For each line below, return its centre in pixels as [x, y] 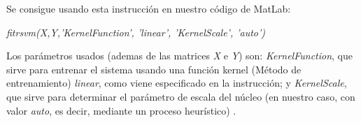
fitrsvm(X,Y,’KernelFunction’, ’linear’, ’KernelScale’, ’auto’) [136, 32]
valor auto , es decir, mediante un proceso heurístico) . [121, 110]
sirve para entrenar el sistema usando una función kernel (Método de [154, 69]
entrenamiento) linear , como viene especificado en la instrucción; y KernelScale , [177, 83]
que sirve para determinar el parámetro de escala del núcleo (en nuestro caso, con [181, 96]
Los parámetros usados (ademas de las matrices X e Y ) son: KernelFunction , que [180, 56]
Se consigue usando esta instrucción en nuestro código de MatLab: [149, 8]
